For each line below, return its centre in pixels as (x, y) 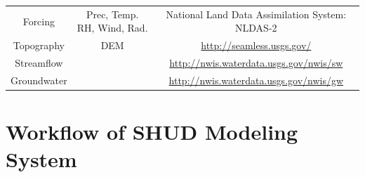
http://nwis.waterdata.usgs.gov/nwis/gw (256, 80)
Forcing (39, 21)
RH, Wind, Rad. (112, 28)
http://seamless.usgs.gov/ (256, 45)
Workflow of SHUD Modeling (152, 132)
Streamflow (39, 63)
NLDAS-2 (256, 28)
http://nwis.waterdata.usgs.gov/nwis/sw (256, 63)
